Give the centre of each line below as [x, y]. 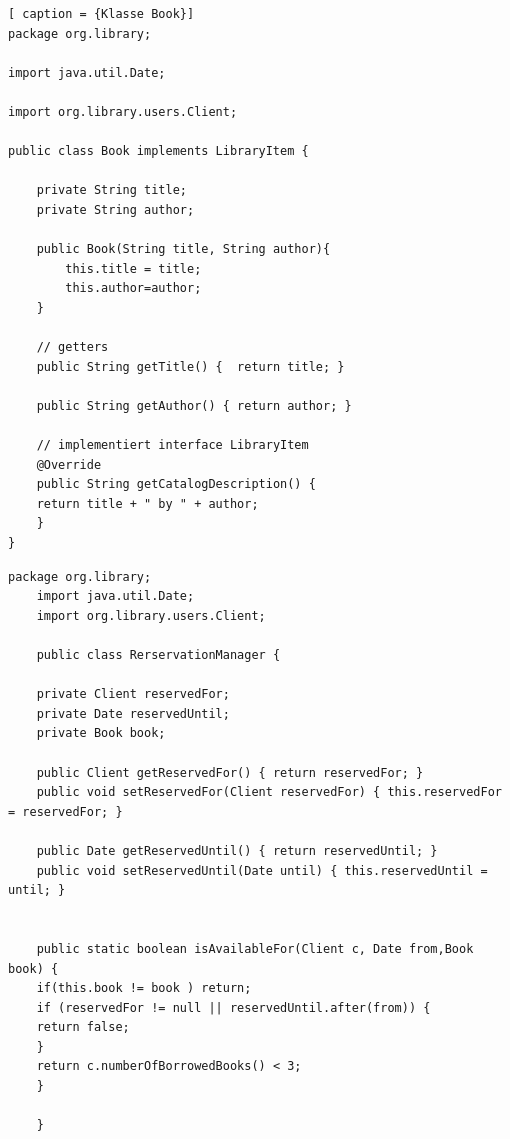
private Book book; [101, 733]
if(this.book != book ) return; [144, 988]
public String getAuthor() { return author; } [194, 405]
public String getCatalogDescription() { [176, 484]
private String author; [115, 209]
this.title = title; [133, 268]
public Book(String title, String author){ [183, 249]
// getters [72, 347]
